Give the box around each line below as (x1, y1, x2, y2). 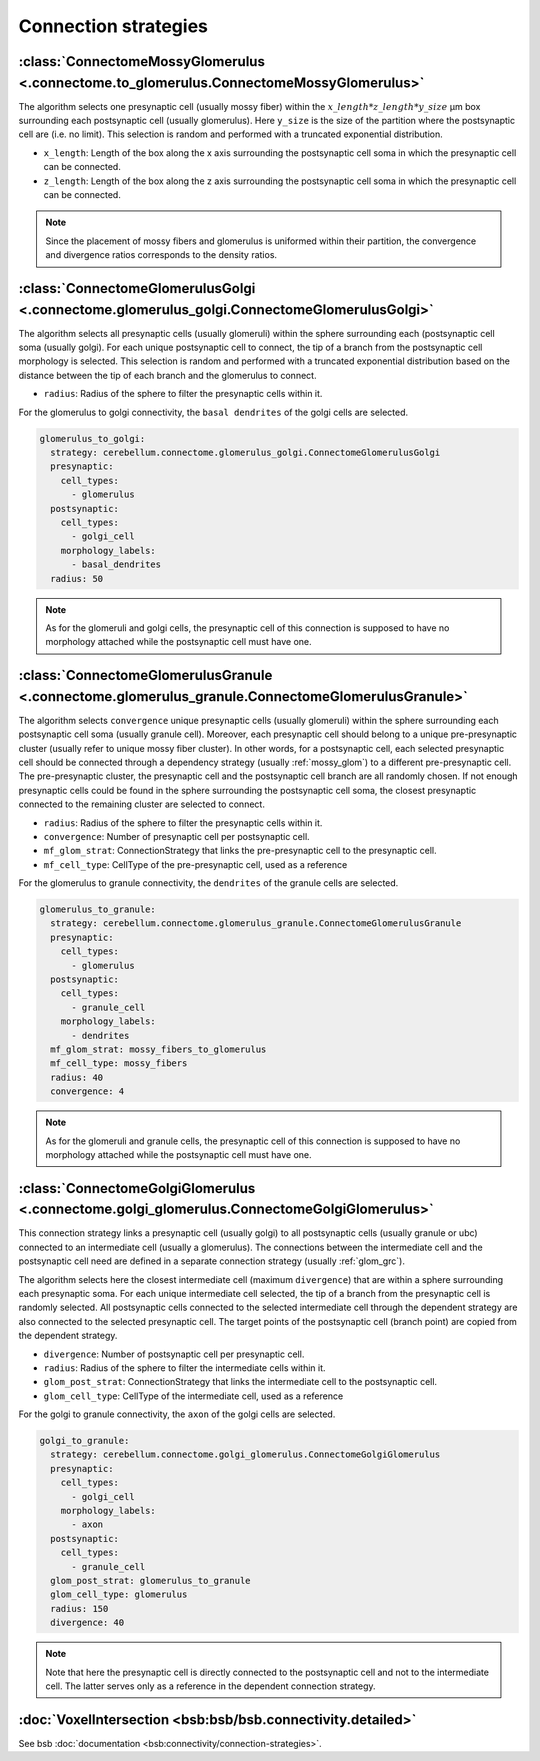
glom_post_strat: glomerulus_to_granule (50, 1575, 251, 1586)
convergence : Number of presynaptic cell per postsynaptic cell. (43, 830, 310, 842)
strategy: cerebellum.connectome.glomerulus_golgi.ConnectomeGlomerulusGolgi (50, 447, 441, 458)
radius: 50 (50, 573, 104, 584)
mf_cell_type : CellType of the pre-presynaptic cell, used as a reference (43, 858, 348, 870)
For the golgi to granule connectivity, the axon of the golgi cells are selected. (18, 1408, 336, 1420)
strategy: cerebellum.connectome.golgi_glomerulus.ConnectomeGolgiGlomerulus (50, 1449, 441, 1460)
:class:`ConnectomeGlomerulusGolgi (18, 280, 256, 297)
